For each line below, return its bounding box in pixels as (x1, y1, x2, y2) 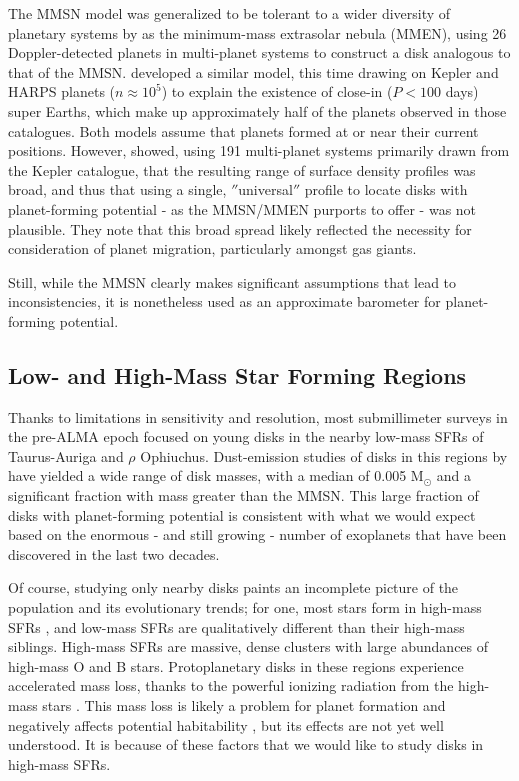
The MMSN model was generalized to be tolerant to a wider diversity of (8, 3, 451, 23)
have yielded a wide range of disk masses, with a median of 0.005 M (8, 465, 424, 486)
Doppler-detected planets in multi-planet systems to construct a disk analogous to (8, 42, 511, 63)
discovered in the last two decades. (8, 543, 220, 564)
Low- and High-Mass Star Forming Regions (8, 359, 467, 390)
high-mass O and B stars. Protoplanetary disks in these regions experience (8, 655, 464, 676)
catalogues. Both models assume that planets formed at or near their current (8, 120, 479, 141)
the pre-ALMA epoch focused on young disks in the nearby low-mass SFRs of (8, 426, 484, 447)
